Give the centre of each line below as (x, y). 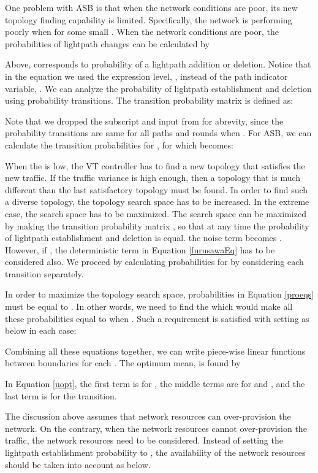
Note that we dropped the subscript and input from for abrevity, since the (144, 121)
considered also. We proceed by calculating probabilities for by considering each (154, 262)
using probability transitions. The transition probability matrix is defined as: (149, 100)
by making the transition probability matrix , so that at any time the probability (157, 225)
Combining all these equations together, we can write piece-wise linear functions (155, 351)
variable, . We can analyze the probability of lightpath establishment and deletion (158, 88)
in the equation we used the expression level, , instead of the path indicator (146, 76)
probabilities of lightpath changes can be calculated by (107, 43)
